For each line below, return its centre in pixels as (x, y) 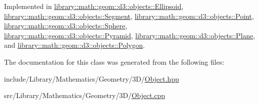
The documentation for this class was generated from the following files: (114, 61)
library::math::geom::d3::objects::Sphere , (66, 26)
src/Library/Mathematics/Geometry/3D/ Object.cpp (85, 95)
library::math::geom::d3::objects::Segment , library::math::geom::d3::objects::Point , (129, 16)
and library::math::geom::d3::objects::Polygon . (74, 45)
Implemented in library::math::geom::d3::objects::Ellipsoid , (94, 6)
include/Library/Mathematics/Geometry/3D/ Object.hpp (91, 78)
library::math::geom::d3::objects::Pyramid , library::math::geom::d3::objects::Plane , (130, 35)
